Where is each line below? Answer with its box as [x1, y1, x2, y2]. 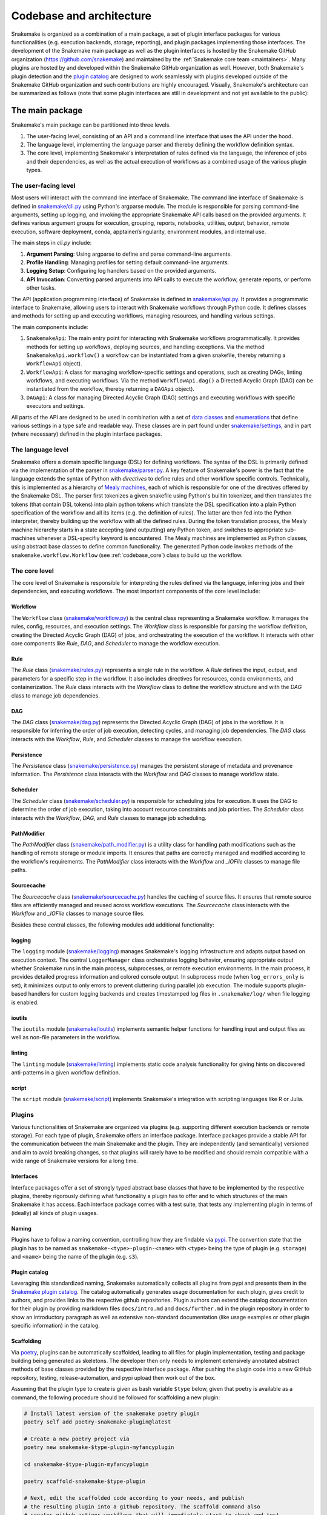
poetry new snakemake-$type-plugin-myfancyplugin [24, 1444, 174, 1451]
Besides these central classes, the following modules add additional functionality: [11, 921, 214, 928]
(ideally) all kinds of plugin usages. [11, 1209, 98, 1216]
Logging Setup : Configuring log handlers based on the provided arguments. [26, 267, 217, 275]
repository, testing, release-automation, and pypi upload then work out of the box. [11, 1374, 216, 1381]
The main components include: [11, 323, 89, 330]
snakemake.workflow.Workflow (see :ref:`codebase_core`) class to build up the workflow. [11, 551, 243, 559]
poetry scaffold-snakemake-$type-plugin [24, 1477, 145, 1485]
